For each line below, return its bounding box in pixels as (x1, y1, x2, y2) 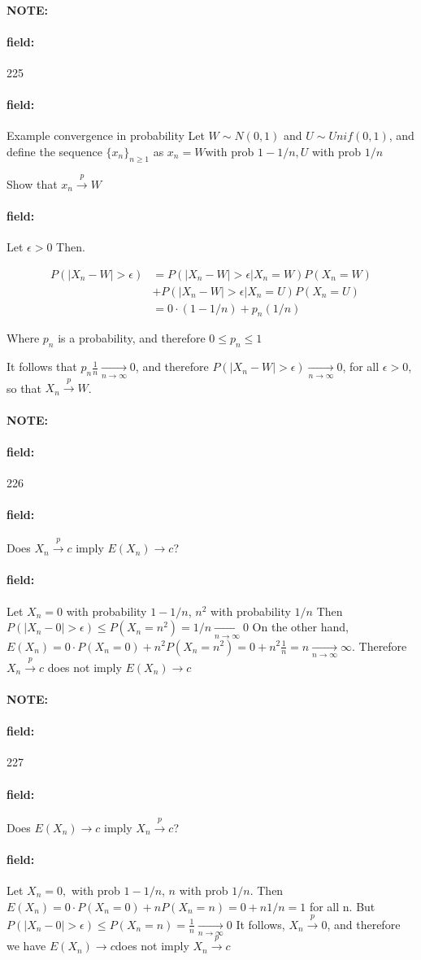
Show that (7, 175, 58, 192)
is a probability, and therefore (58, 329, 206, 347)
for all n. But (309, 897, 375, 914)
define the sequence (7, 142, 102, 159)
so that (7, 379, 41, 396)
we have (7, 937, 46, 954)
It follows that (7, 358, 77, 375)
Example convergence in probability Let (7, 127, 205, 144)
